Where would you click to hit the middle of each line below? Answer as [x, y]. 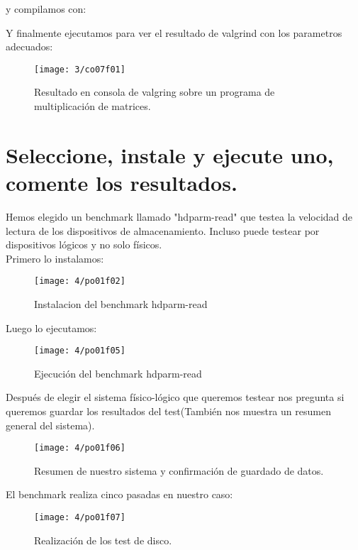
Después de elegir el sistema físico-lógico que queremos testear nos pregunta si [175, 397]
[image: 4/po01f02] [80, 281]
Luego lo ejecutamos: [51, 328]
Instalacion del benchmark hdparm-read [121, 303]
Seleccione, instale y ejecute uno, [170, 154]
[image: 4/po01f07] [80, 518]
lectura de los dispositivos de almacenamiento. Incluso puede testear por [163, 230]
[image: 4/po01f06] [80, 448]
